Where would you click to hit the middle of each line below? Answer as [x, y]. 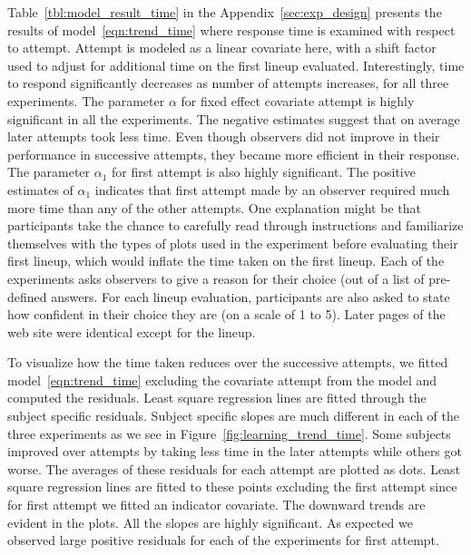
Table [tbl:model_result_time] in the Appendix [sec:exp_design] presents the [225, 12]
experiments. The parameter [86, 100]
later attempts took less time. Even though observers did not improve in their [224, 136]
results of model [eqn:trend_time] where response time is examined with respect [231, 29]
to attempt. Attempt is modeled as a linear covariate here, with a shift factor [222, 48]
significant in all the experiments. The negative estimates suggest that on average [234, 118]
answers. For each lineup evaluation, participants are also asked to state [250, 296]
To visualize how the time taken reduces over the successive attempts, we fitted [228, 362]
